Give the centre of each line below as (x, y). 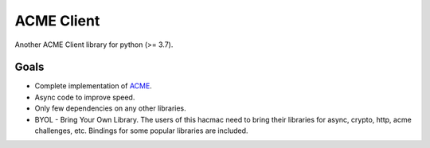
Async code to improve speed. (85, 97)
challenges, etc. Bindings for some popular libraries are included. (141, 130)
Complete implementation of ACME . (94, 86)
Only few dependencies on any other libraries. (110, 108)
